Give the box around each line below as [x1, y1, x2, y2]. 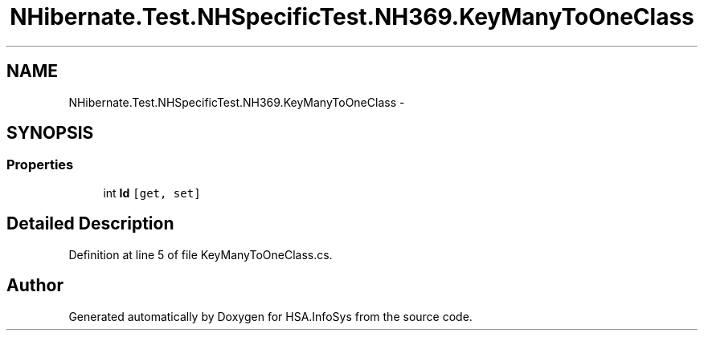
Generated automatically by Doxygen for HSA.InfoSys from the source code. [68, 309, 473, 323]
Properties [6, 156, 74, 173]
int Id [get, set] [103, 185, 201, 200]
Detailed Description [6, 213, 174, 234]
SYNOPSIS [6, 123, 94, 144]
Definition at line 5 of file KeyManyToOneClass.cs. [68, 247, 333, 262]
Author [6, 275, 63, 296]
